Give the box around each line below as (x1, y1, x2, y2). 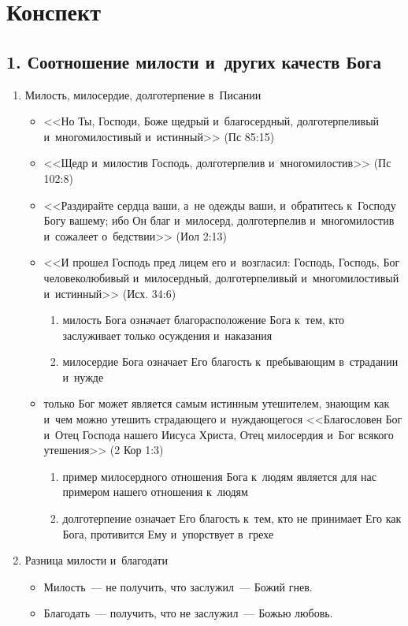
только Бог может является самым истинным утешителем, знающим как (43, 395, 390, 412)
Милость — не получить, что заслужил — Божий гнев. (43, 578, 313, 594)
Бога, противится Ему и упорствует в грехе (62, 525, 274, 542)
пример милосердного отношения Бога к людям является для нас (62, 468, 376, 484)
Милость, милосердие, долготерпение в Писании (24, 86, 261, 102)
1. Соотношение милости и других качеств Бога (6, 49, 381, 73)
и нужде (62, 368, 104, 385)
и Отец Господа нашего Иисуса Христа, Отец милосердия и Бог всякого (43, 426, 394, 442)
